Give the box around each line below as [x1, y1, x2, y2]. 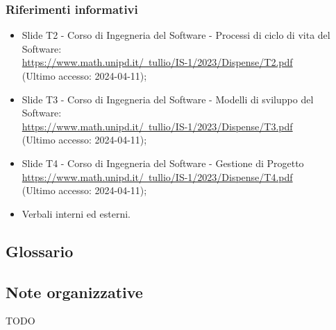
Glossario [6, 240, 74, 261]
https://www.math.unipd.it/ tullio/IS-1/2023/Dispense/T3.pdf [22, 119, 293, 133]
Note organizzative [6, 281, 143, 302]
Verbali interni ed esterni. [22, 206, 131, 220]
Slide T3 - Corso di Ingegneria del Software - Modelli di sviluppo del [22, 92, 314, 106]
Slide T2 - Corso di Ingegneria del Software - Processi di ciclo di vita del [22, 28, 330, 42]
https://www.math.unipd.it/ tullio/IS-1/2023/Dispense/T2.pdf [22, 55, 293, 69]
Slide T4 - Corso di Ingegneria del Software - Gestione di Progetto [22, 155, 304, 170]
